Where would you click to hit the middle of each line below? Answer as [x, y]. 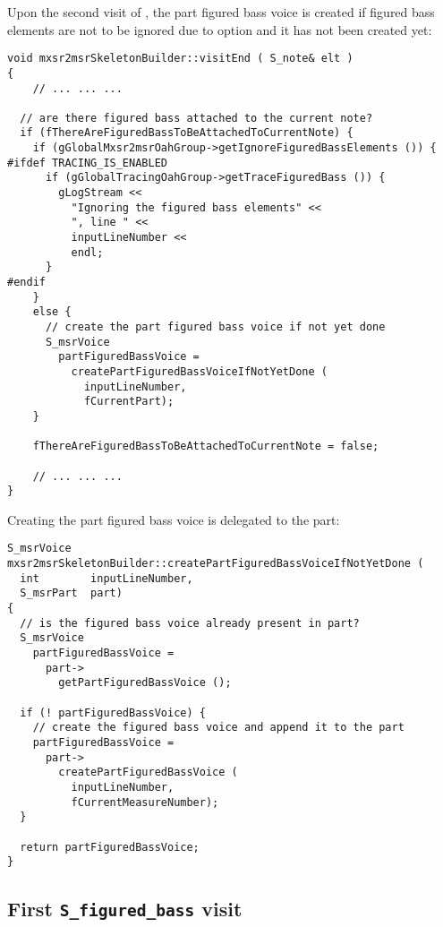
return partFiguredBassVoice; [110, 847]
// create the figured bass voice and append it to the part [218, 728]
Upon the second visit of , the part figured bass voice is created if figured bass [221, 12]
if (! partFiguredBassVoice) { [113, 712]
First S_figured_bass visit [125, 909]
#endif [26, 283]
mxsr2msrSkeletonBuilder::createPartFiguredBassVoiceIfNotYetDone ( [216, 564]
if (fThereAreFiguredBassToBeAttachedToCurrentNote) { [187, 133]
